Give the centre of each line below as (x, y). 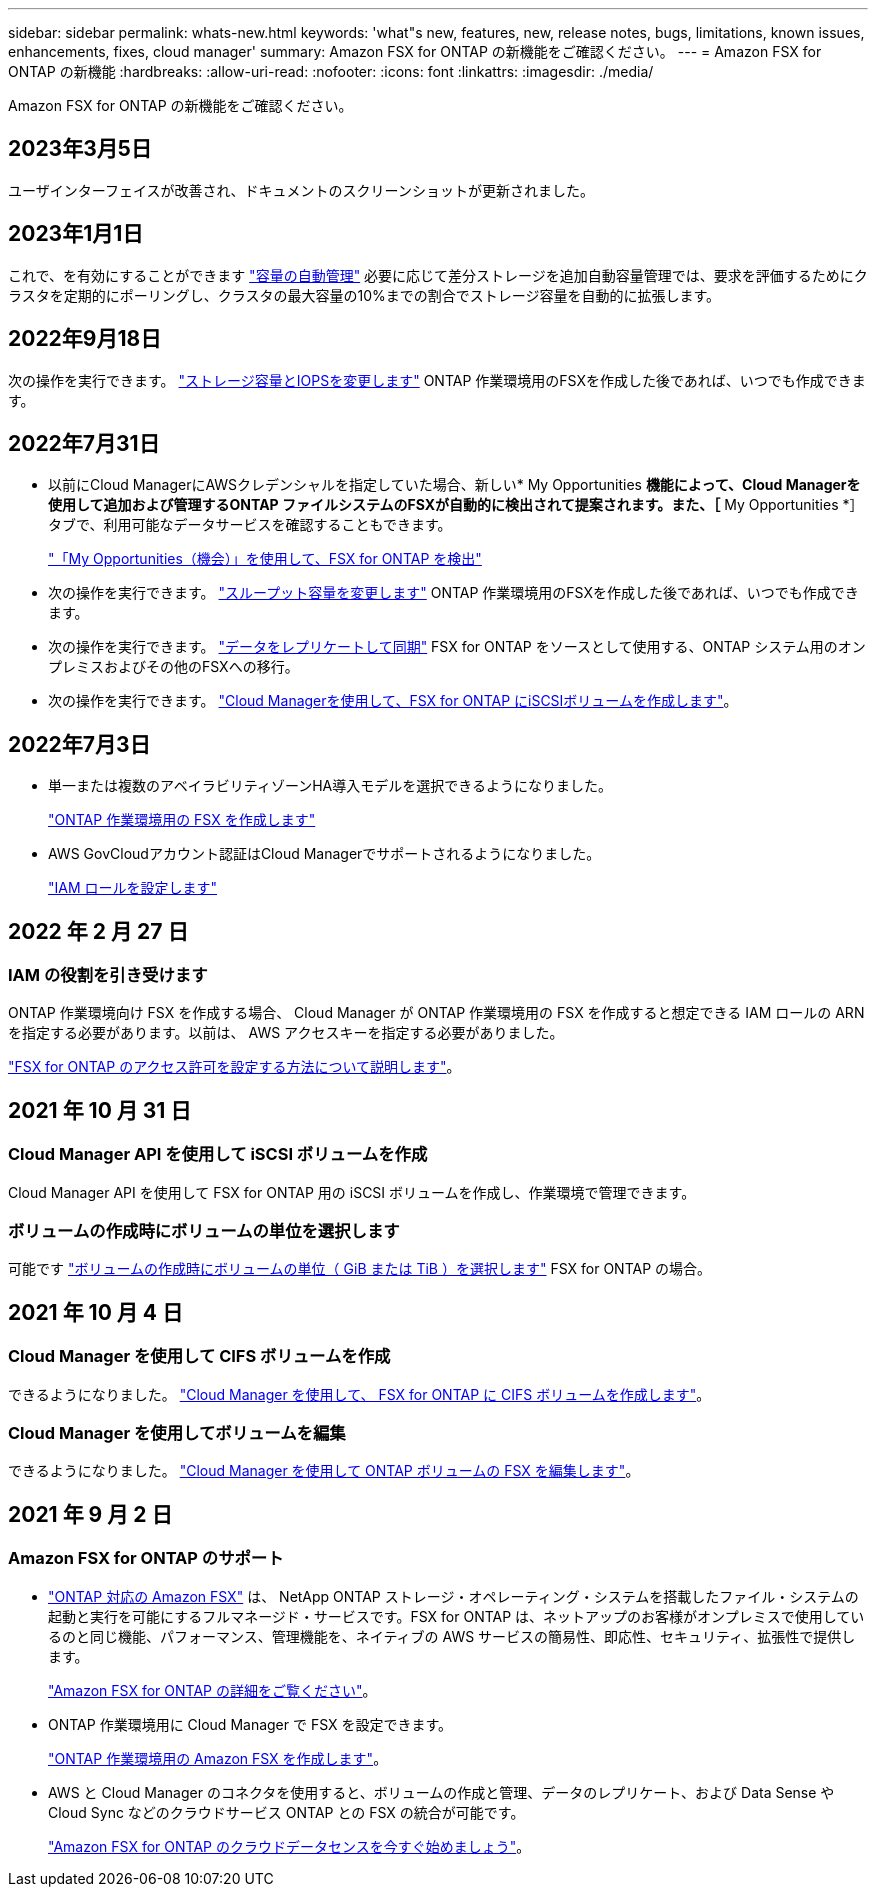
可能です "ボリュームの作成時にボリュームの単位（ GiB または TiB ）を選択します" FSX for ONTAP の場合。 (360, 1269)
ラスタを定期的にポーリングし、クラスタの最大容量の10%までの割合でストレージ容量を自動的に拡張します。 (364, 295)
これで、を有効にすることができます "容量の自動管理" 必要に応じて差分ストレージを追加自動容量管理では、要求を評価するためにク (438, 275)
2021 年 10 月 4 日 (95, 1312)
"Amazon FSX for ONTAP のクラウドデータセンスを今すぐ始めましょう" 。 (289, 1846)
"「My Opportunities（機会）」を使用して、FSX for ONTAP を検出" (265, 559)
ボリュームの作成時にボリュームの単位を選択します (204, 1231)
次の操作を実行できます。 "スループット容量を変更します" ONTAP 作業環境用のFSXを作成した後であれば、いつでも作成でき (453, 593)
